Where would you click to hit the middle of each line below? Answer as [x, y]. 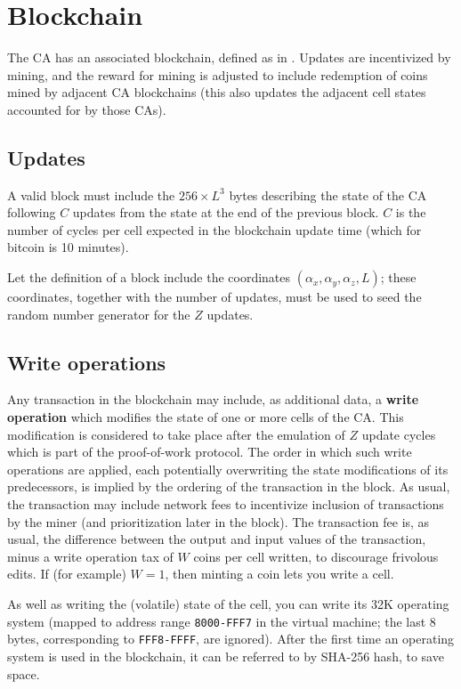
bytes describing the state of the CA [328, 195]
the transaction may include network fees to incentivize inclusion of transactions [226, 504]
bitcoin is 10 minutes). [68, 247]
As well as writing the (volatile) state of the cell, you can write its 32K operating [228, 604]
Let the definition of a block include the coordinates [149, 277]
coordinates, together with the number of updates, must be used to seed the [214, 297]
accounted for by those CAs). [87, 109]
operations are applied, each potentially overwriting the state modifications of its [228, 469]
